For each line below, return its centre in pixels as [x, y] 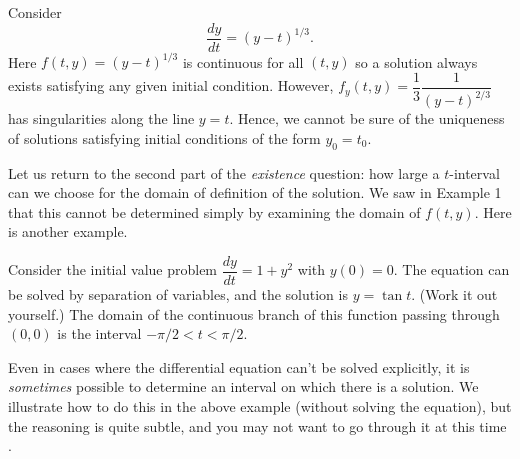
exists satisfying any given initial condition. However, [171, 85]
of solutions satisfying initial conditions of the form [164, 137]
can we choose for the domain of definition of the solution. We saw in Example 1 [255, 192]
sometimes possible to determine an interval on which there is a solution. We [243, 386]
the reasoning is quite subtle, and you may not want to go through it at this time [257, 425]
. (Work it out [454, 293]
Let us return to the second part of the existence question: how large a [224, 172]
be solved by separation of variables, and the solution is [178, 293]
